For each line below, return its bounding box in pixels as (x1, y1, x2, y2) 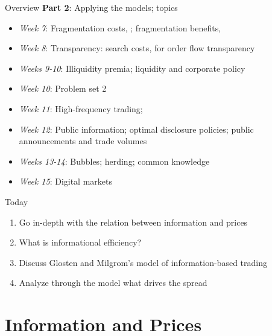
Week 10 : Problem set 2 (19, 82, 107, 95)
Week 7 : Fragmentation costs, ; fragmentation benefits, (19, 21, 221, 34)
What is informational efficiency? (19, 236, 142, 249)
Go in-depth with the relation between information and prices (19, 215, 248, 228)
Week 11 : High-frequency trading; (19, 102, 143, 115)
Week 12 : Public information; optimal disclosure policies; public (19, 122, 254, 135)
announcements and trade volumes (19, 135, 147, 147)
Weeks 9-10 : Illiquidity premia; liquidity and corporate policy (19, 62, 245, 74)
